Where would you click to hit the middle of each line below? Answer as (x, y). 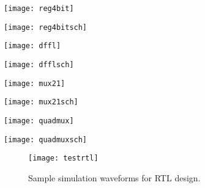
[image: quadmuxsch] (46, 139)
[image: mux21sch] (41, 102)
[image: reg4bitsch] (46, 27)
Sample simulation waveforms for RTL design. (114, 177)
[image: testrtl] (63, 158)
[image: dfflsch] (39, 64)
